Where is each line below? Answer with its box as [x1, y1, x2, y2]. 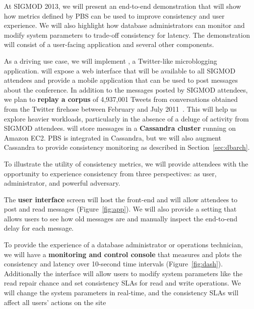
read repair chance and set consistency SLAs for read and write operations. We [4, 278, 241, 288]
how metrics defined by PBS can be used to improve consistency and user [4, 10, 225, 21]
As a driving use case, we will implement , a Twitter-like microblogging [4, 55, 217, 66]
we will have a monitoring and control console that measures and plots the [4, 249, 242, 259]
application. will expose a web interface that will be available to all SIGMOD [4, 65, 235, 75]
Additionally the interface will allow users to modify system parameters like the [4, 268, 243, 278]
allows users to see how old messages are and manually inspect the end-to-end [4, 213, 238, 223]
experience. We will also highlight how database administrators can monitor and [4, 20, 245, 30]
